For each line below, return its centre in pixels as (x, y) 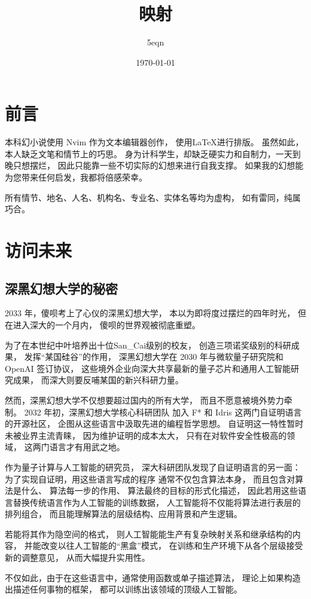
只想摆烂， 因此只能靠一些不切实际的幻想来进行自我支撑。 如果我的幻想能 (158, 165)
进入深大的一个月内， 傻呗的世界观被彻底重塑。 (106, 324)
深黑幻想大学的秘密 (61, 288)
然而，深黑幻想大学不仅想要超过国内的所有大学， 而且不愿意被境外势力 (144, 400)
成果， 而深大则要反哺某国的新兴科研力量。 (98, 380)
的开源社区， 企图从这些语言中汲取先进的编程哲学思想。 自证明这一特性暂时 (154, 424)
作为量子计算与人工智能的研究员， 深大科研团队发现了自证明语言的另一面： (153, 467)
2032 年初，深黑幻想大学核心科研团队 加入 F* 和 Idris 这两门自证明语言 (163, 412)
